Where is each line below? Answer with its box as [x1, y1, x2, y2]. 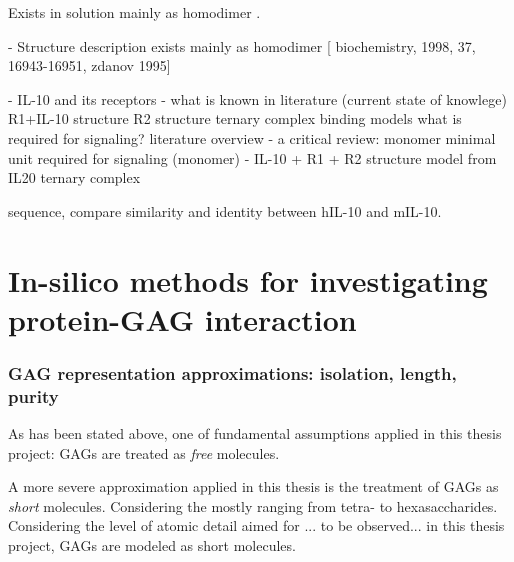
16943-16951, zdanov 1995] [8, 55, 171, 76]
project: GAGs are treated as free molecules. [8, 442, 280, 463]
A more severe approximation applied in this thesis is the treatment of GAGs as [8, 476, 499, 497]
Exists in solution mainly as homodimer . [8, 2, 261, 22]
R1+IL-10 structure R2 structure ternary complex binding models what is [8, 108, 462, 129]
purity [8, 383, 59, 408]
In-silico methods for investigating [8, 259, 488, 300]
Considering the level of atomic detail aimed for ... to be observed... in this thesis [8, 515, 505, 536]
